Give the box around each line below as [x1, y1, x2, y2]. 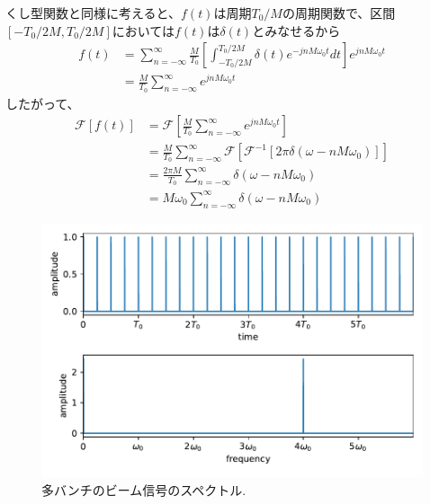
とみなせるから [252, 21, 341, 40]
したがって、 [5, 93, 80, 112]
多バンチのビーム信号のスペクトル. [41, 480, 246, 499]
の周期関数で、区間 [282, 4, 396, 22]
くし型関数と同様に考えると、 [5, 4, 182, 22]
